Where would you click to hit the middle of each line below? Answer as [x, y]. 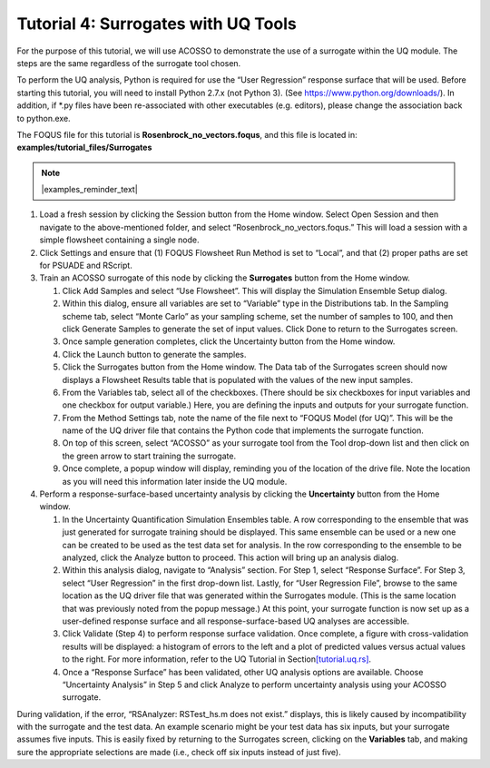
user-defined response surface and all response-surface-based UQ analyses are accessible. [236, 621]
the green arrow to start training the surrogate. [149, 456]
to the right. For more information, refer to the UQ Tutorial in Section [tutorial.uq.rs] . [217, 659]
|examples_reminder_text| [89, 190]
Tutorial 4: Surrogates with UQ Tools [157, 24]
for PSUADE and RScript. [86, 266]
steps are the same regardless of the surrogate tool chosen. [129, 63]
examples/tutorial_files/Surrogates [84, 148]
